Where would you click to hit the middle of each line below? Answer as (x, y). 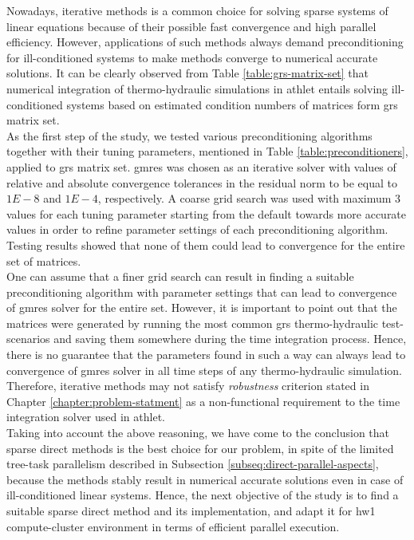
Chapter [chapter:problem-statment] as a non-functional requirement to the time (203, 401)
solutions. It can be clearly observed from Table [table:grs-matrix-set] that (188, 73)
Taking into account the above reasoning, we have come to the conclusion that (198, 433)
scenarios (28, 339)
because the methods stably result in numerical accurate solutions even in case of (205, 479)
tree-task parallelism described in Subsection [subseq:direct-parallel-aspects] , (193, 464)
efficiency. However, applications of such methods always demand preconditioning (205, 42)
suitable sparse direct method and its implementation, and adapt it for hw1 (191, 510)
